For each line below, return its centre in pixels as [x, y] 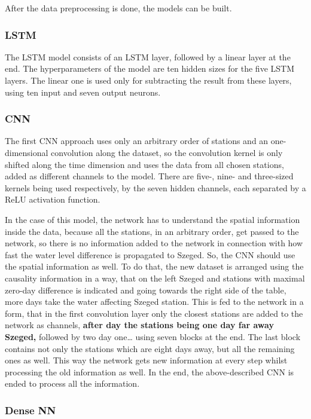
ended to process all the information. [72, 383]
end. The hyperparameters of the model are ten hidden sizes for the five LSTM [150, 68]
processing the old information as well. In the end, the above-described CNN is [150, 371]
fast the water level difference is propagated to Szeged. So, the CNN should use [150, 254]
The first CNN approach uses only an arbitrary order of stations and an [137, 141]
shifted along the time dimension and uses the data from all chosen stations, [144, 164]
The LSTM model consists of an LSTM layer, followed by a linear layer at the [148, 56]
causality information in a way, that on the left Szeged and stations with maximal [155, 278]
